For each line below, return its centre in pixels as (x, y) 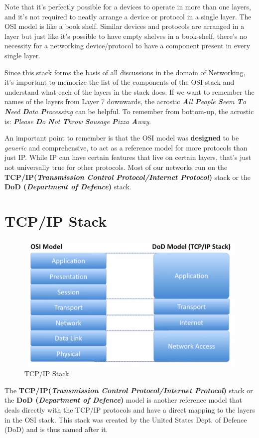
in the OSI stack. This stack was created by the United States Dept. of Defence (126, 419)
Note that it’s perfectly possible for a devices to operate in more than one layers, (128, 6)
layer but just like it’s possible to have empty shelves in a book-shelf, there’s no (126, 36)
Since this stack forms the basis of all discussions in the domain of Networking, (125, 72)
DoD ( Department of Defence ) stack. (68, 187)
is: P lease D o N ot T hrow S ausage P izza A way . (78, 121)
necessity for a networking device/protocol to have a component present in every (128, 46)
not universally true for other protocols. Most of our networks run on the (116, 167)
